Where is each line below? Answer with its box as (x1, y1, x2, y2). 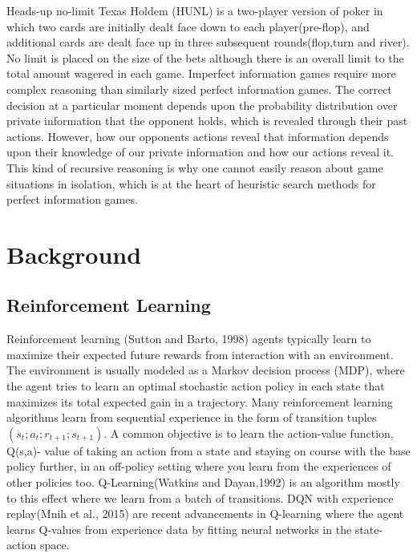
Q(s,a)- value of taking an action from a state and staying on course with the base (6, 442, 411, 459)
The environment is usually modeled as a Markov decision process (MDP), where (6, 362, 405, 378)
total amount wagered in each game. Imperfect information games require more (6, 65, 396, 82)
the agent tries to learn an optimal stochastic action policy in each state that (6, 378, 385, 394)
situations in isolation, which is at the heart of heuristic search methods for (6, 175, 376, 192)
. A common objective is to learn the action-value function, (103, 424, 394, 441)
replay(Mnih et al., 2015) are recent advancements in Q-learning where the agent (6, 505, 404, 522)
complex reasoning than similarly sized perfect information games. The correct (6, 80, 392, 97)
